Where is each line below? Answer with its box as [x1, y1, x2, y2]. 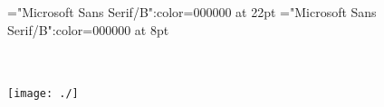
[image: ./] [7, 87, 79, 101]
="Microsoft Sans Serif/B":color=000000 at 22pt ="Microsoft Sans [7, 3, 377, 21]
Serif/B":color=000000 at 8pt [7, 20, 169, 39]
